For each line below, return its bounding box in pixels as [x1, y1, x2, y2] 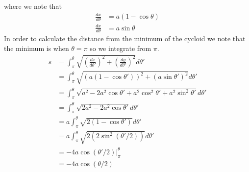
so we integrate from [90, 43, 151, 53]
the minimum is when [4, 43, 69, 53]
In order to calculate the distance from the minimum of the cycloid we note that [4, 33, 246, 44]
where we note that [4, 1, 62, 11]
